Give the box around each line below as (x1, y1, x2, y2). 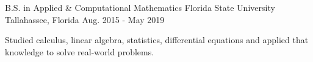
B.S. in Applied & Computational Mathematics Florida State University (5, 1, 275, 13)
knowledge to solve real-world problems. (5, 45, 154, 58)
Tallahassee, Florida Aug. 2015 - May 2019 (5, 13, 165, 26)
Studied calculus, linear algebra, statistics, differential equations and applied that (5, 33, 309, 46)
